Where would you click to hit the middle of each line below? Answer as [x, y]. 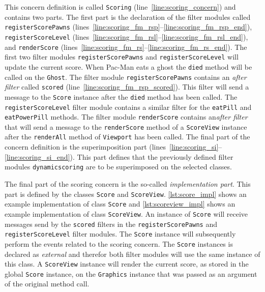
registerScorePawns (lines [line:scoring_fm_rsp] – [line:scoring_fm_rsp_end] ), [128, 27]
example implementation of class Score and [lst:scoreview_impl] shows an [120, 204]
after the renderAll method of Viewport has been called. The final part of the [127, 137]
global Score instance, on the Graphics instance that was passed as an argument [131, 273]
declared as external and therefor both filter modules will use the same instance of [132, 254]
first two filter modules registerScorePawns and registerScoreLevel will [122, 57]
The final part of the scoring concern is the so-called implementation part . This [128, 183]
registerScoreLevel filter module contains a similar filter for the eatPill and [128, 107]
